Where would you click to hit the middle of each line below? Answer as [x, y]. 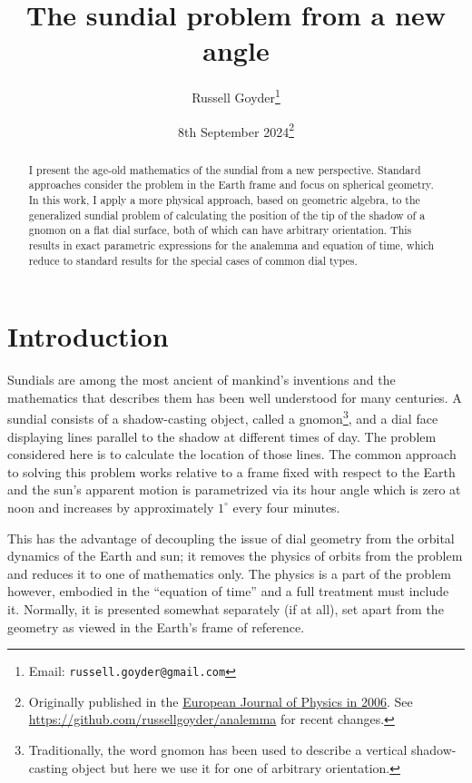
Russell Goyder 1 [236, 96]
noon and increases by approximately [111, 507]
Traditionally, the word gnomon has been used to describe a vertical [218, 749]
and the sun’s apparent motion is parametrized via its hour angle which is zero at [234, 489]
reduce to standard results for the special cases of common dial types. [193, 260]
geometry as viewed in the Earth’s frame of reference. [156, 626]
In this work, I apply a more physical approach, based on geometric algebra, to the [224, 199]
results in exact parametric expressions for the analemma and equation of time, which [231, 245]
